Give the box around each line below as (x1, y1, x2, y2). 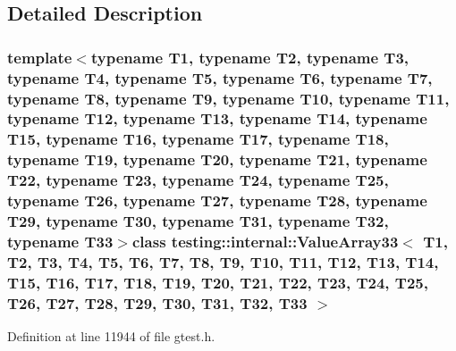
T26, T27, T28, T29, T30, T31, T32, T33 (7, 291, 308, 313)
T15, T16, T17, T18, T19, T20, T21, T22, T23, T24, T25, (7, 271, 428, 293)
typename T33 (7, 230, 114, 252)
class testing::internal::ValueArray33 (132, 230, 399, 252)
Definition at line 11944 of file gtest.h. (7, 327, 215, 346)
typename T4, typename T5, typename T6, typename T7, (7, 66, 433, 88)
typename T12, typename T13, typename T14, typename (7, 107, 427, 130)
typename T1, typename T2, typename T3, (90, 46, 410, 68)
